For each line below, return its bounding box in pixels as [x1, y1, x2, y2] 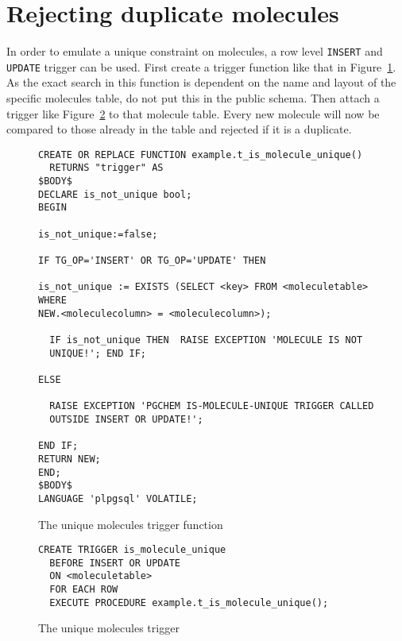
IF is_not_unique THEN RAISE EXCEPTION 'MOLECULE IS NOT [49, 334, 363, 346]
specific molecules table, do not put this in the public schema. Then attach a [6, 90, 380, 106]
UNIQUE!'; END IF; [49, 347, 147, 359]
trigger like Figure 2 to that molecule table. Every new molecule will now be [6, 105, 380, 122]
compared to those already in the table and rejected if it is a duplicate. [6, 121, 352, 137]
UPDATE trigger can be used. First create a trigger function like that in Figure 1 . [6, 58, 396, 75]
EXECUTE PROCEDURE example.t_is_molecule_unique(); [49, 597, 329, 608]
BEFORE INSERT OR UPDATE [49, 557, 180, 569]
